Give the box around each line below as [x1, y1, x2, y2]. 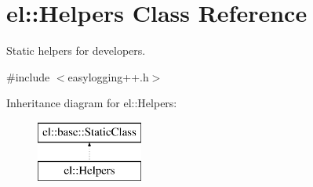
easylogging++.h [67, 68, 149, 85]
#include [6, 68, 50, 85]
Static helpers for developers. [6, 42, 146, 59]
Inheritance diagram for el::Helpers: [6, 95, 177, 111]
